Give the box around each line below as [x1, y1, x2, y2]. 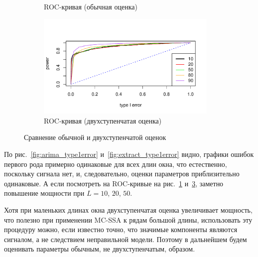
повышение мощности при [4, 188, 85, 198]
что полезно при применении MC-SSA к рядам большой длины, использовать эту [4, 214, 253, 225]
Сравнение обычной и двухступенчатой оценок [24, 132, 166, 142]
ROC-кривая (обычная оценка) [44, 1, 137, 11]
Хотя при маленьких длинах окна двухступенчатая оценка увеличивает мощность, [4, 204, 253, 215]
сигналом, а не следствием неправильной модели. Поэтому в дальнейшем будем [4, 234, 247, 244]
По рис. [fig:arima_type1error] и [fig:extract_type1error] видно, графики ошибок [4, 149, 254, 159]
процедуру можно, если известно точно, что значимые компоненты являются [4, 224, 238, 235]
